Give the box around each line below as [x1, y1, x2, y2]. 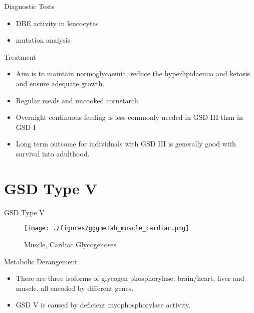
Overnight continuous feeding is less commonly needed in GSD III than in [16, 112, 243, 122]
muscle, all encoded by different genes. [16, 282, 134, 293]
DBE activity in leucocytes [16, 18, 99, 28]
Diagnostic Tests [4, 1, 55, 11]
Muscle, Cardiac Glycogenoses [24, 239, 116, 249]
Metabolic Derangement [4, 256, 78, 266]
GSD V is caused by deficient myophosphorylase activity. [16, 299, 191, 310]
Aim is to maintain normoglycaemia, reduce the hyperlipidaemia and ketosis [16, 68, 250, 79]
